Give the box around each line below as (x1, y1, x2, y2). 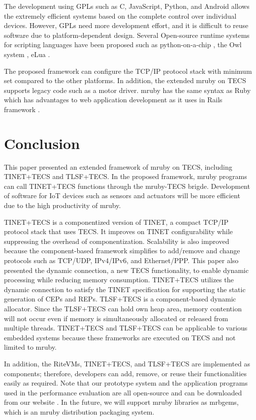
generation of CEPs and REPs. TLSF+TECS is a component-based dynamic (4, 294, 236, 304)
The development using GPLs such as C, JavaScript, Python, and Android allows (4, 1, 250, 11)
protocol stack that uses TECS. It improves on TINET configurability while (4, 226, 233, 237)
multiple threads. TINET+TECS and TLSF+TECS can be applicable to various (4, 323, 248, 333)
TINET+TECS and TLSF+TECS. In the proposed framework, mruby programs (4, 171, 247, 181)
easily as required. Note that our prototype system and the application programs (4, 378, 248, 388)
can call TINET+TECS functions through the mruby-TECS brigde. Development (4, 180, 250, 191)
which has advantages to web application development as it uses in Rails (4, 94, 223, 105)
